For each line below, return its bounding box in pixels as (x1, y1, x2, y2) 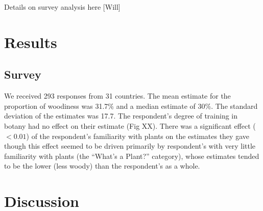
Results (4, 31, 57, 52)
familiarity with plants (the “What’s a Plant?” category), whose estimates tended (4, 150, 259, 161)
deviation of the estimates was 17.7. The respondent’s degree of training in (4, 110, 238, 121)
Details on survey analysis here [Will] (4, 2, 121, 12)
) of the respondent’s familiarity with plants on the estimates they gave (26, 130, 249, 141)
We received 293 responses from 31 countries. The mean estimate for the (4, 90, 231, 101)
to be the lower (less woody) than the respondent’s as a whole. (4, 160, 200, 171)
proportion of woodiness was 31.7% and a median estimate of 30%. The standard (4, 100, 258, 111)
